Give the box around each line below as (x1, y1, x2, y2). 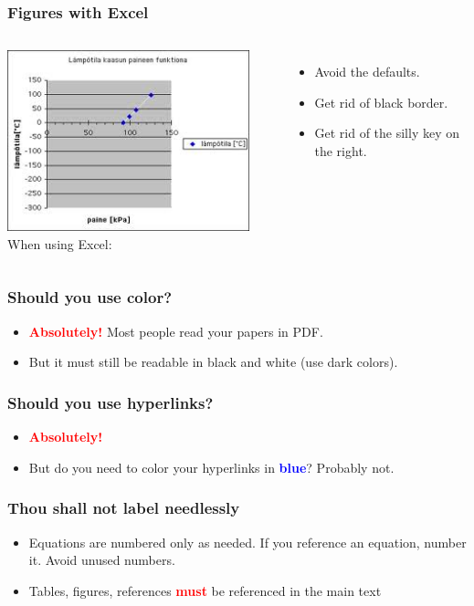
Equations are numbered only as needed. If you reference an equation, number (28, 532, 467, 551)
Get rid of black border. (314, 92, 448, 111)
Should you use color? (7, 286, 173, 308)
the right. (314, 141, 367, 160)
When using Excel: (7, 234, 112, 253)
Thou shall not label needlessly (7, 496, 240, 519)
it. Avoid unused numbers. (28, 550, 175, 569)
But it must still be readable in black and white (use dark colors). (28, 352, 398, 371)
